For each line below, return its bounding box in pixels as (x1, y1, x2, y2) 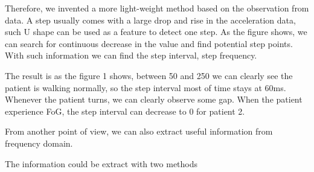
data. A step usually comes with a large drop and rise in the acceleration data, (5, 13, 296, 26)
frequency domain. (5, 136, 73, 149)
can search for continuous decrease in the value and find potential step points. (5, 37, 293, 49)
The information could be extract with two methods (5, 157, 198, 170)
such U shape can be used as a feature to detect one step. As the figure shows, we (5, 25, 307, 38)
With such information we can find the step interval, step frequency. (5, 49, 257, 62)
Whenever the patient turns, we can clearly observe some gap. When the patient (5, 93, 303, 106)
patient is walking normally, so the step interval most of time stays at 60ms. (5, 81, 286, 94)
